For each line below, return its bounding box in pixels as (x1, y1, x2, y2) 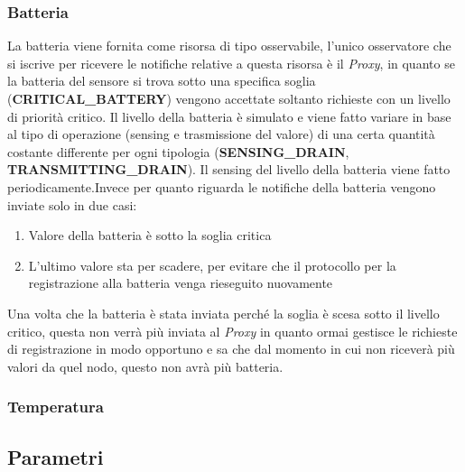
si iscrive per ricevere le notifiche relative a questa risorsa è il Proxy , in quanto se (7, 53, 455, 72)
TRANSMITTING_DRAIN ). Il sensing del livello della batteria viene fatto (7, 160, 451, 179)
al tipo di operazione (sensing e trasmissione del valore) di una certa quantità (7, 125, 435, 143)
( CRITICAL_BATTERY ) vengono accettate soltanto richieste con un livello (7, 89, 451, 107)
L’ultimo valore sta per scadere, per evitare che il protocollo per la (28, 255, 396, 274)
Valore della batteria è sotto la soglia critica (28, 226, 272, 245)
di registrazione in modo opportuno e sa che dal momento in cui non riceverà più (7, 339, 455, 358)
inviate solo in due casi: (7, 195, 137, 214)
